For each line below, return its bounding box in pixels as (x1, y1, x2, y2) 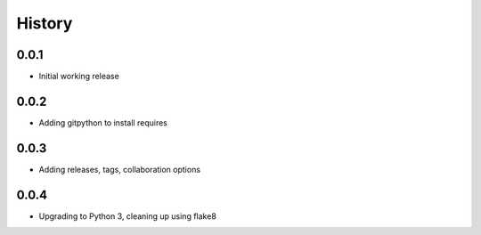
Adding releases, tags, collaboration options (38, 164, 200, 174)
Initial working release (38, 71, 119, 82)
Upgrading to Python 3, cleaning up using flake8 (38, 210, 217, 222)
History (16, 13, 73, 33)
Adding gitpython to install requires (38, 117, 168, 128)
